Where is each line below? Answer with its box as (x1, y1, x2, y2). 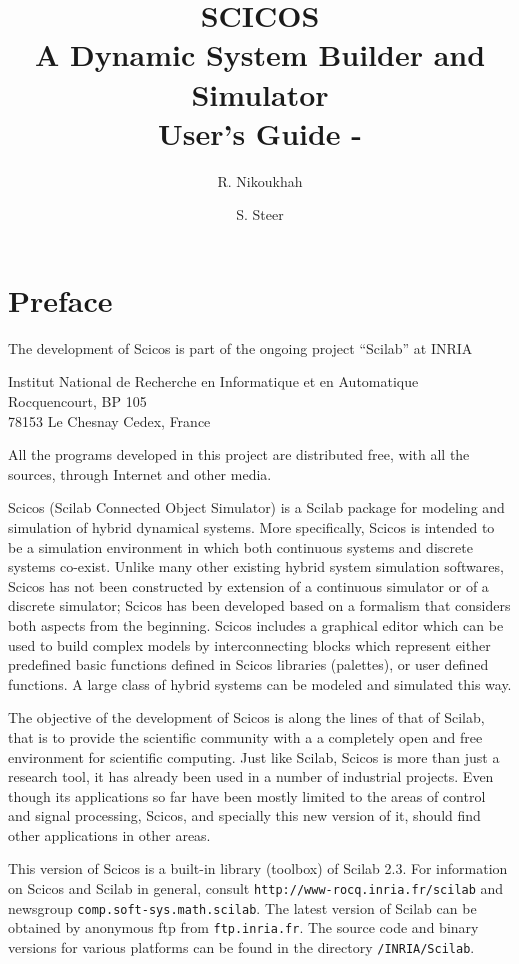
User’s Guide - (157, 112, 363, 153)
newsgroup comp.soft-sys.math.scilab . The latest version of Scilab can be (8, 897, 477, 918)
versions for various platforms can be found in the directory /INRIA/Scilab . (8, 937, 475, 958)
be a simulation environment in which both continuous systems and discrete (8, 536, 473, 557)
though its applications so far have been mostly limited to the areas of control (8, 785, 486, 806)
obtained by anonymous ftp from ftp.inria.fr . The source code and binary (8, 917, 479, 938)
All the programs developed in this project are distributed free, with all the (8, 444, 470, 465)
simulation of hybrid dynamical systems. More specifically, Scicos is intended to (8, 516, 495, 537)
